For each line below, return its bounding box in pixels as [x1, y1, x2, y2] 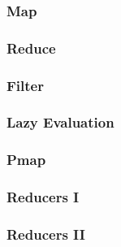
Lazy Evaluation [6, 112, 115, 132]
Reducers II [6, 223, 85, 244]
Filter [6, 75, 44, 95]
